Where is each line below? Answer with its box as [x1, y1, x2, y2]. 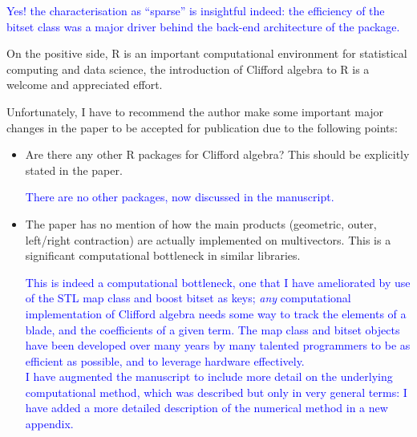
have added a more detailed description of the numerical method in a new [25, 399, 388, 416]
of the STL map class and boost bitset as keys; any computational [25, 289, 351, 306]
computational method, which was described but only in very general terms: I [25, 383, 407, 400]
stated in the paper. [25, 161, 123, 178]
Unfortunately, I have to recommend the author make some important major [6, 103, 384, 119]
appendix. [25, 415, 74, 432]
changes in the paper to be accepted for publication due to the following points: [6, 119, 398, 136]
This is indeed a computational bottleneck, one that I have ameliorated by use [25, 273, 411, 290]
